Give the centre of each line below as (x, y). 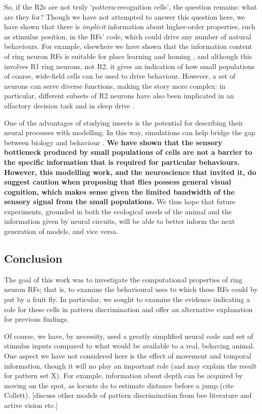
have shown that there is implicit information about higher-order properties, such (130, 26)
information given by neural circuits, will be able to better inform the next (120, 221)
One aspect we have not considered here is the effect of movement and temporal (128, 356)
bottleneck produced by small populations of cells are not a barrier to (128, 152)
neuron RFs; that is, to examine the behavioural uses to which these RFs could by (131, 289)
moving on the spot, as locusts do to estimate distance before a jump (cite (119, 385)
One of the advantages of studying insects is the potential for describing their (124, 122)
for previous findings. (37, 319)
